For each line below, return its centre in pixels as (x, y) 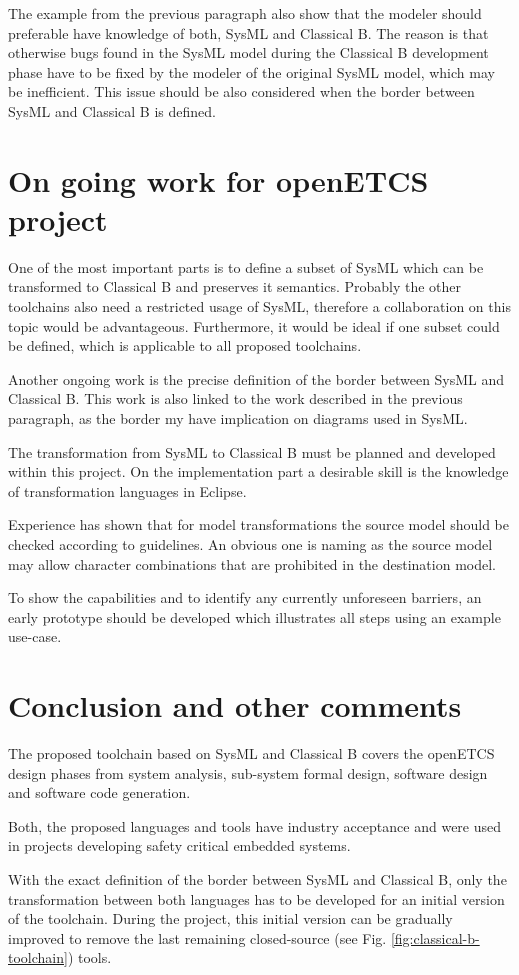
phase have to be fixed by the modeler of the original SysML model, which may (251, 71)
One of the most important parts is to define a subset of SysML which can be (246, 266)
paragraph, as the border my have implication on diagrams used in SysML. (238, 418)
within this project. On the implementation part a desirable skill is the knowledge (258, 471)
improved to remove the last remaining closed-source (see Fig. (197, 937)
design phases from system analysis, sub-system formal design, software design (248, 772)
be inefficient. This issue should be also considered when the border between (241, 91)
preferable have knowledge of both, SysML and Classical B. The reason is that (248, 32)
